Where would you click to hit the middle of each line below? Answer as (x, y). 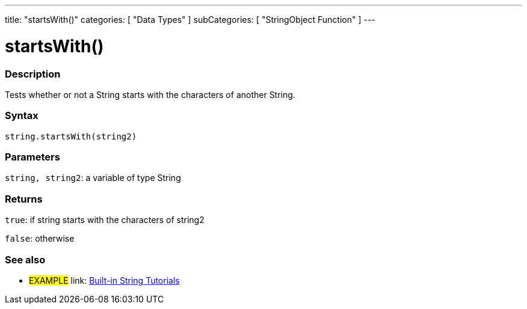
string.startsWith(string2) (71, 136)
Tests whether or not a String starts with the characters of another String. (150, 94)
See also (25, 259)
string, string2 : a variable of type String (93, 178)
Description (33, 74)
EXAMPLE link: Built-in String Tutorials (104, 280)
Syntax (22, 116)
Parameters (32, 157)
